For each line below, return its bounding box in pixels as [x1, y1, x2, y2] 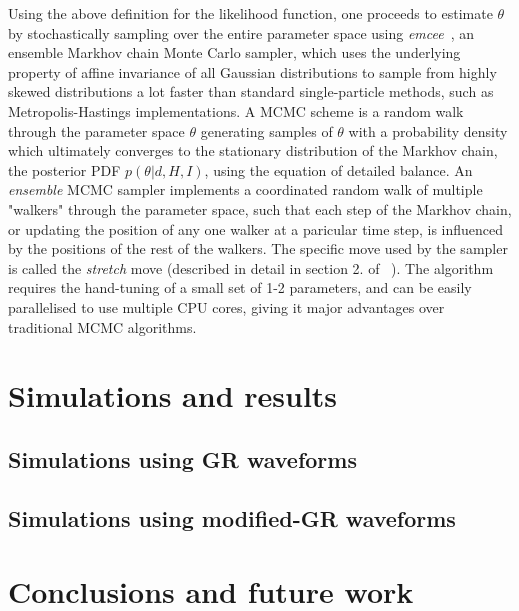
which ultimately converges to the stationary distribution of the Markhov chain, [8, 140, 498, 161]
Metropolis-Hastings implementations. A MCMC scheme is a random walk [8, 100, 464, 121]
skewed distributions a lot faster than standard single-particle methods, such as [8, 81, 494, 102]
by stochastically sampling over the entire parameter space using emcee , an [8, 22, 475, 43]
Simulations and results [8, 375, 338, 416]
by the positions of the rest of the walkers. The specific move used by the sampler [8, 238, 508, 259]
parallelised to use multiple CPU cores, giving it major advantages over [8, 296, 445, 317]
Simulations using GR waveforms [8, 443, 357, 474]
